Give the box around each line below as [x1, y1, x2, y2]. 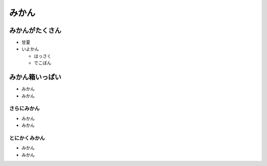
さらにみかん [9, 105, 40, 112]
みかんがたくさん [9, 26, 61, 35]
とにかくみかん [9, 134, 45, 141]
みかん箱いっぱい [9, 73, 61, 82]
